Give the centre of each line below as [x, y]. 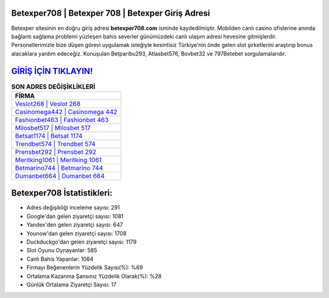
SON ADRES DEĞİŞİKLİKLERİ [53, 87]
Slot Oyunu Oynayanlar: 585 [62, 250]
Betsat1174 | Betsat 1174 [49, 136]
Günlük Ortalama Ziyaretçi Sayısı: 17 [72, 285]
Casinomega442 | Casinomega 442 [66, 112]
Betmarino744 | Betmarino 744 [59, 168]
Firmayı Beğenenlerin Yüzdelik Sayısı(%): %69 [85, 267]
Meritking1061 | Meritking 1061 [58, 160]
